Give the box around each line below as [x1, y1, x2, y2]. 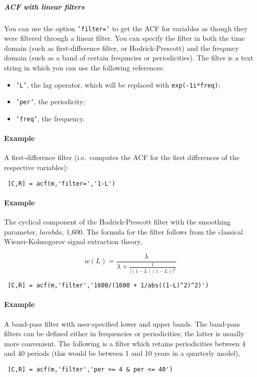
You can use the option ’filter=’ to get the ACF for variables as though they [4, 23, 247, 33]
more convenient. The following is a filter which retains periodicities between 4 [4, 338, 246, 348]
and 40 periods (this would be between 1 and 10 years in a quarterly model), [4, 348, 240, 358]
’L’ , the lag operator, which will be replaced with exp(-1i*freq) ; [16, 79, 220, 90]
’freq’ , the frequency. [16, 113, 85, 123]
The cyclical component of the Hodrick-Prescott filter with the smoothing [4, 216, 231, 227]
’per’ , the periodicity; [16, 96, 85, 107]
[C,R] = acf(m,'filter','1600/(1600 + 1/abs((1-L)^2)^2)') [8, 282, 209, 289]
